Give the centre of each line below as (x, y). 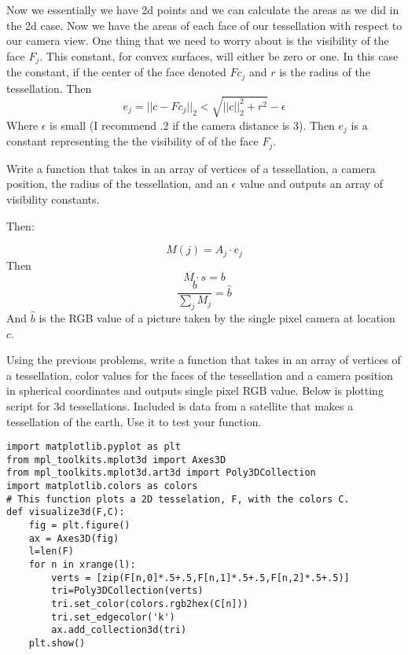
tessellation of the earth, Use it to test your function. (134, 421)
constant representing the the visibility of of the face (132, 141)
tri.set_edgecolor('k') (113, 617)
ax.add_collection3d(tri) (119, 630)
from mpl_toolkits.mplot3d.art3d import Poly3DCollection (161, 473)
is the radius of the (325, 72)
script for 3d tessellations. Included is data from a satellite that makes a (180, 405)
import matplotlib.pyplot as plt (94, 447)
